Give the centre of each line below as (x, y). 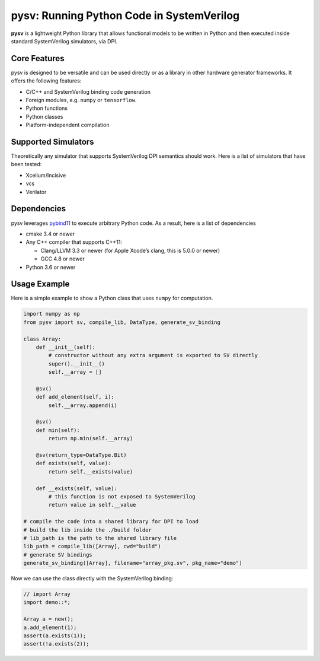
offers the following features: (46, 81)
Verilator (36, 192)
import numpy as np (52, 314)
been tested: (26, 164)
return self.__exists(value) (91, 471)
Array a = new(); (49, 619)
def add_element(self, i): (75, 397)
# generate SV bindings (58, 554)
